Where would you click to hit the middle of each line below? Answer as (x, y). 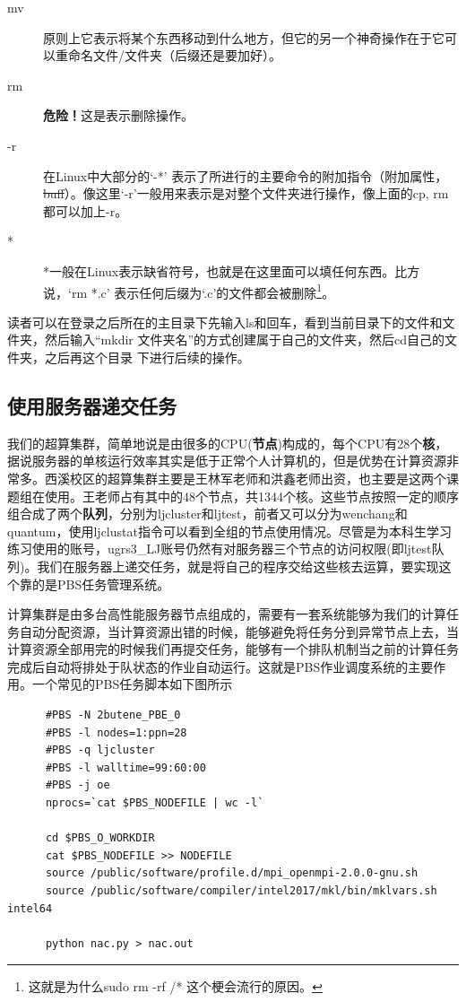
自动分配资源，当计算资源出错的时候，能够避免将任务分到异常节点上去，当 (239, 631)
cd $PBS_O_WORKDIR (100, 838)
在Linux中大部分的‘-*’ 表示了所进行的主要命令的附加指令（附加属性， (246, 175)
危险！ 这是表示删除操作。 (118, 115)
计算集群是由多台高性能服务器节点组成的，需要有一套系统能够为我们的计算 (227, 614)
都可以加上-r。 (86, 210)
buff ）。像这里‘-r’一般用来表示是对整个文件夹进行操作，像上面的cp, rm (246, 193)
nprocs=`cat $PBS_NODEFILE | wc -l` (155, 803)
